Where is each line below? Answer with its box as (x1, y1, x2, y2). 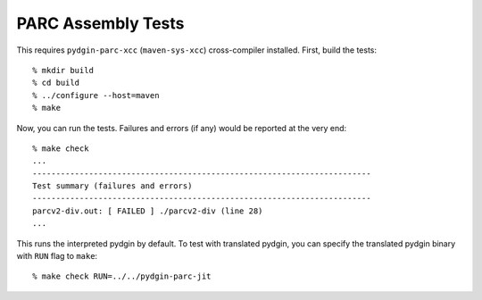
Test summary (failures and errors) (32, 181, 193, 191)
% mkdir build (32, 65, 94, 75)
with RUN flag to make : (16, 251, 98, 262)
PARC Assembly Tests (16, 13, 185, 33)
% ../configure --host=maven (32, 90, 160, 100)
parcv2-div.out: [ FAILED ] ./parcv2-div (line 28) (32, 205, 263, 216)
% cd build (32, 78, 80, 88)
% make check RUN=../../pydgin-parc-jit (32, 271, 212, 281)
